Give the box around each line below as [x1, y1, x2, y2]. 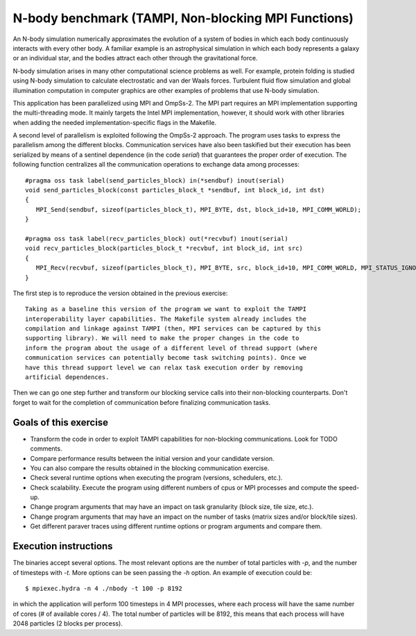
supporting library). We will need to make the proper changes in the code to [25, 334, 300, 342]
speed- [338, 483, 360, 492]
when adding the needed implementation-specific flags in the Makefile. [12, 118, 217, 126]
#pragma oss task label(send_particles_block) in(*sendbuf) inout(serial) [25, 176, 285, 184]
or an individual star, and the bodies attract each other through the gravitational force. [12, 54, 258, 62]
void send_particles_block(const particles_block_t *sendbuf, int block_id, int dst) [25, 186, 325, 194]
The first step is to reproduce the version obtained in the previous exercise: [12, 289, 228, 297]
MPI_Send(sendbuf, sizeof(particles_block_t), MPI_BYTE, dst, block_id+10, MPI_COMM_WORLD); [35, 206, 362, 213]
